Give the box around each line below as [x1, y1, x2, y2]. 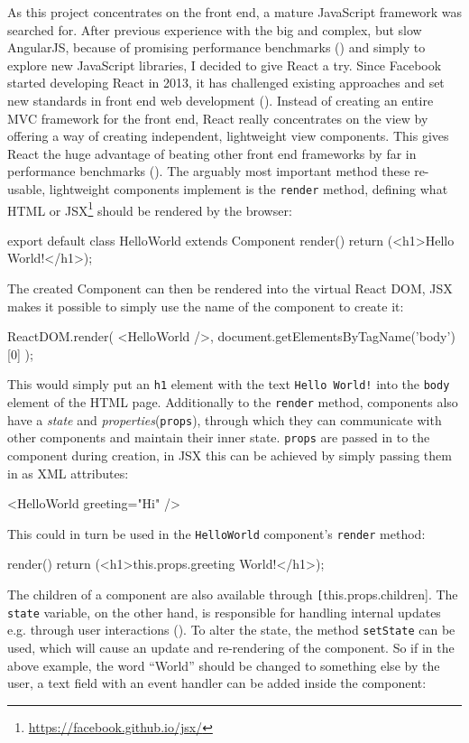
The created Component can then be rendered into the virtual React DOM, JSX [7, 279, 453, 298]
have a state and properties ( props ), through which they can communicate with [7, 410, 442, 429]
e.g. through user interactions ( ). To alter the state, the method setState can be [7, 620, 455, 639]
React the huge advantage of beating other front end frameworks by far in [7, 144, 417, 163]
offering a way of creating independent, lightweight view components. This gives [7, 126, 449, 145]
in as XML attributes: [7, 463, 129, 482]
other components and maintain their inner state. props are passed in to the [7, 428, 430, 447]
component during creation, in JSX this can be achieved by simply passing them [7, 446, 452, 465]
